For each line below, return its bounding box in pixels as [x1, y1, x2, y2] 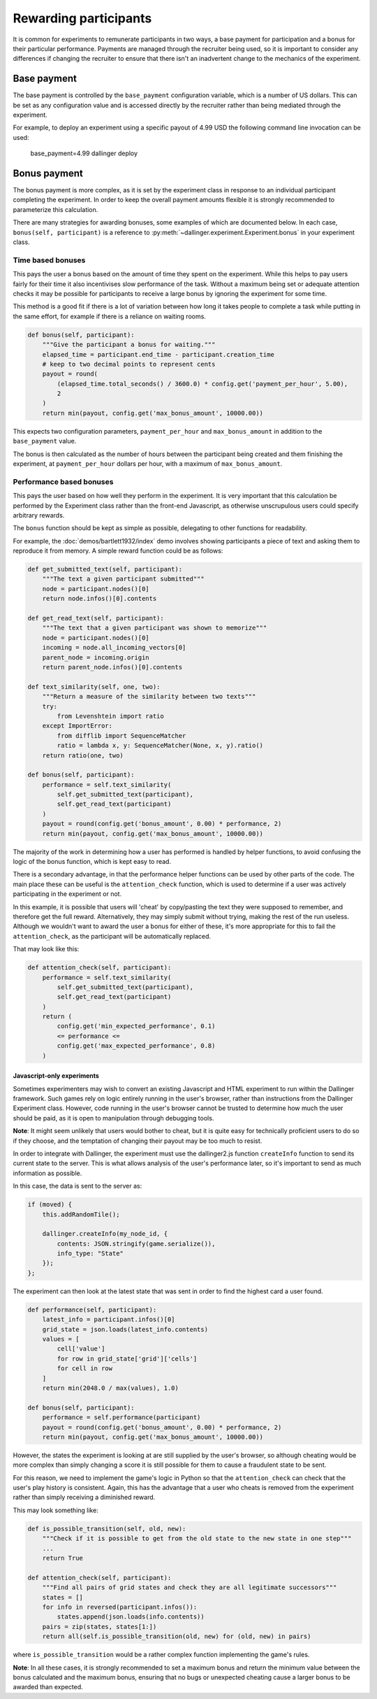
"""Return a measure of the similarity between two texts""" [42, 692, 256, 701]
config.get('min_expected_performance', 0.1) [57, 1022, 216, 1030]
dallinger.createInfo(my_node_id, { [42, 1230, 168, 1238]
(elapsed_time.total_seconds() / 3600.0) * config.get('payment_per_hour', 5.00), [57, 380, 348, 388]
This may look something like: [13, 1506, 99, 1514]
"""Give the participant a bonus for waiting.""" [42, 341, 216, 349]
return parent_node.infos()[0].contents [42, 663, 183, 671]
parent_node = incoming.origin [42, 653, 149, 661]
